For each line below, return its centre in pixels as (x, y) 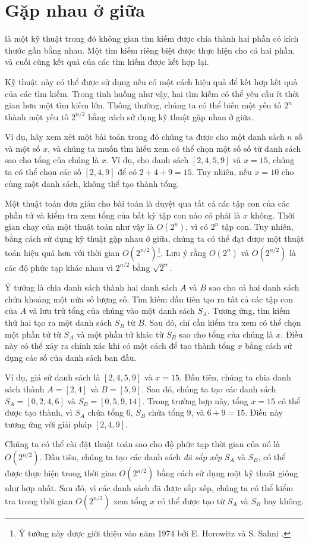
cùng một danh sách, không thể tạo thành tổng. (92, 183)
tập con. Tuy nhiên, (258, 227)
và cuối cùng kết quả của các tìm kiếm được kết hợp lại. (107, 62)
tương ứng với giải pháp (48, 424)
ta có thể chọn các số (43, 172)
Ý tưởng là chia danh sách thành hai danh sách (91, 287)
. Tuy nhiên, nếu (222, 172)
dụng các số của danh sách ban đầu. (71, 357)
